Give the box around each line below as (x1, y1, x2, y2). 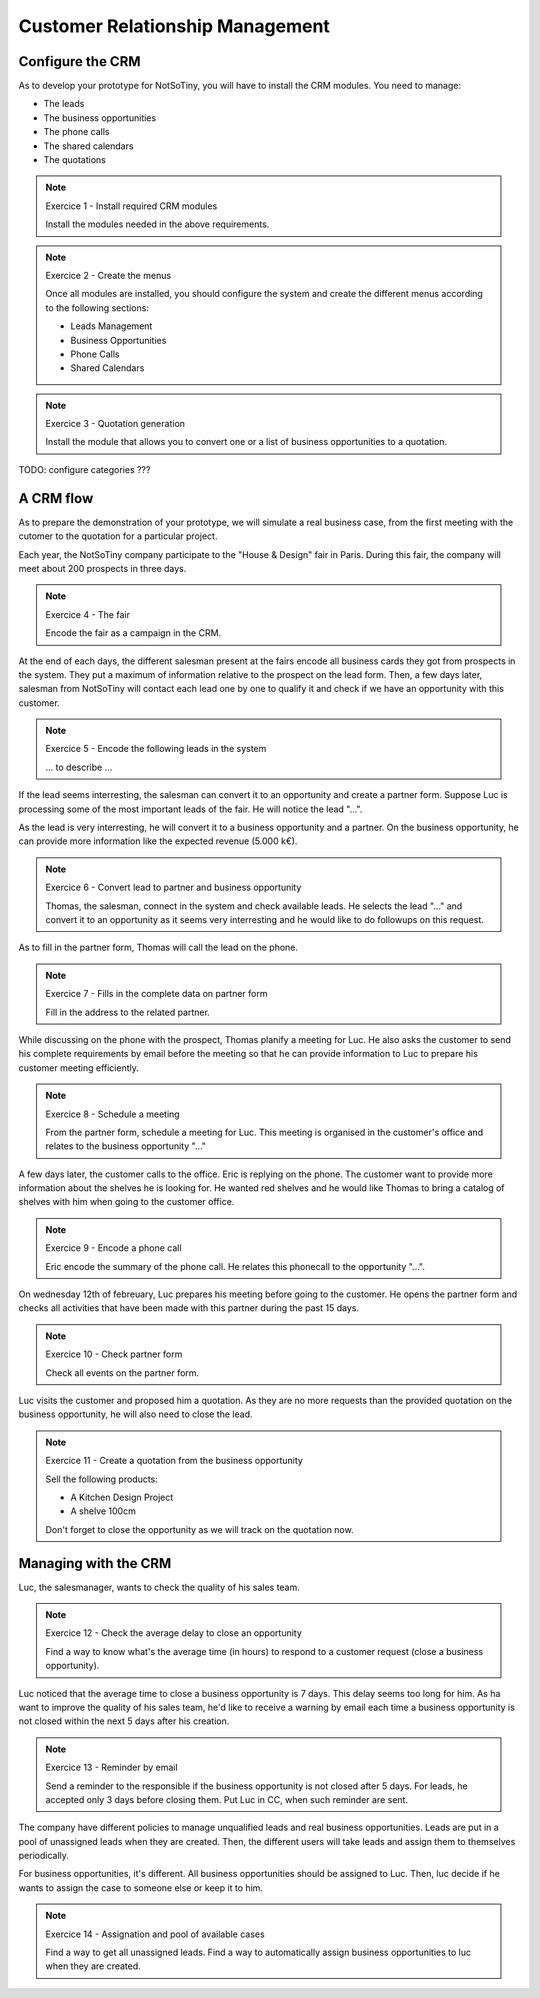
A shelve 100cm (70, 1505, 137, 1517)
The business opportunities (43, 111, 157, 124)
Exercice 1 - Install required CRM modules (45, 200, 218, 212)
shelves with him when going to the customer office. (18, 1196, 235, 1208)
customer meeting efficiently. (18, 1061, 140, 1074)
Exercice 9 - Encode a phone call (45, 1242, 182, 1254)
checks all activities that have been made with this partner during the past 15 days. (18, 1302, 360, 1314)
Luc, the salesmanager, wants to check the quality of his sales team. (18, 1581, 300, 1593)
